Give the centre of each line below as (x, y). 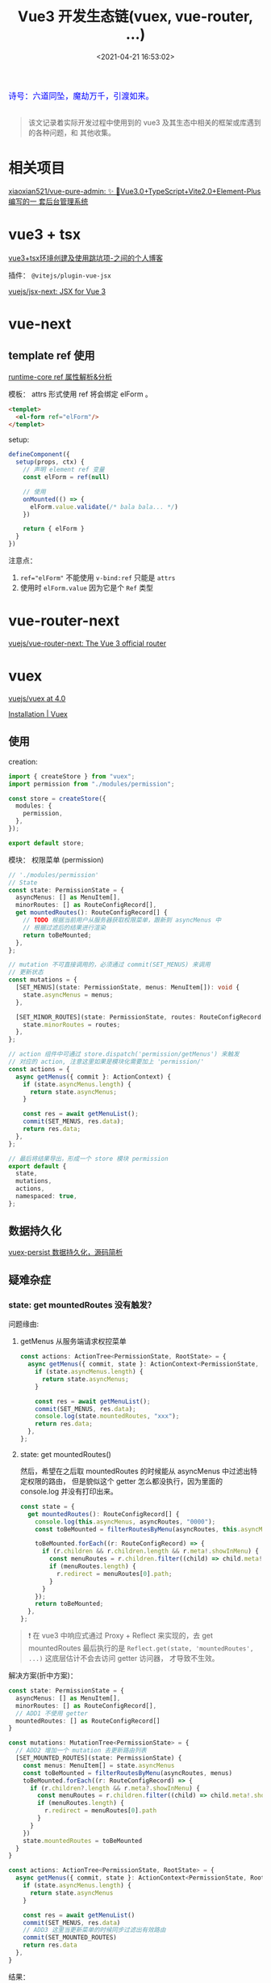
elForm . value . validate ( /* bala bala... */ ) (104, 506)
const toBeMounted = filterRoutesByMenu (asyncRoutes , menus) (127, 1773)
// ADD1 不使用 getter (52, 1713)
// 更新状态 (26, 972)
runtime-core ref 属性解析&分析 (60, 376)
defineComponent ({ (39, 455)
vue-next (40, 324)
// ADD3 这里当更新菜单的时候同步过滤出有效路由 (94, 1930)
